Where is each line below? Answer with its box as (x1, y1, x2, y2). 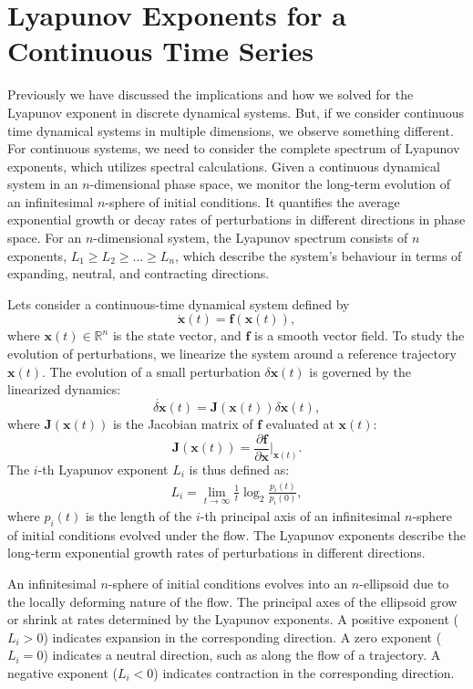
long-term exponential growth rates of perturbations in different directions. (7, 543, 426, 562)
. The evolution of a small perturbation (42, 361, 261, 381)
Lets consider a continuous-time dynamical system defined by (7, 294, 350, 313)
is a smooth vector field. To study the (254, 326, 465, 345)
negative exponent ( (7, 663, 118, 682)
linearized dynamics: (7, 380, 121, 399)
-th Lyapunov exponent (37, 459, 169, 478)
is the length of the (85, 506, 192, 525)
